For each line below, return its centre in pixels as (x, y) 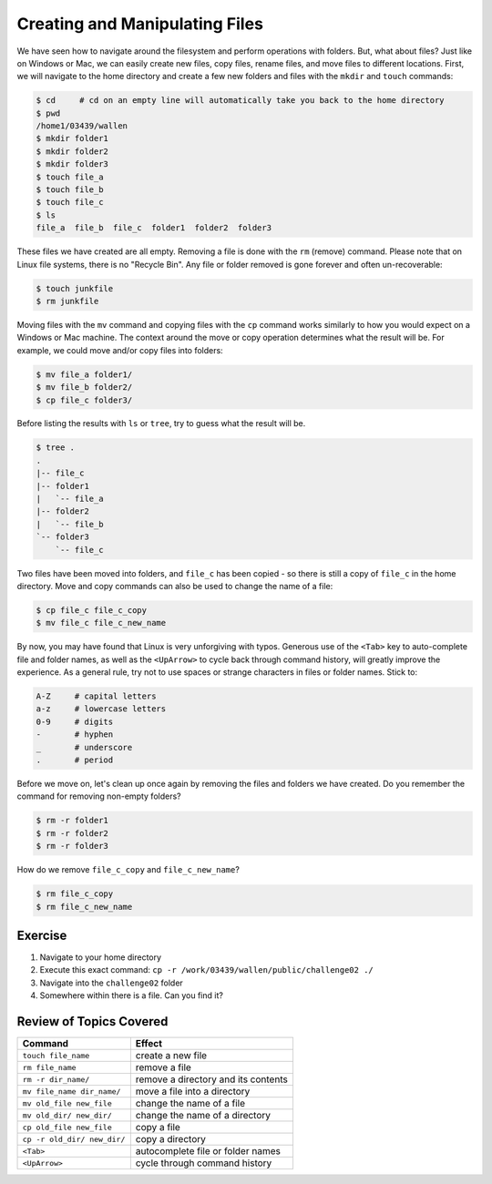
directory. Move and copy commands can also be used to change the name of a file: (175, 586)
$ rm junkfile (67, 301)
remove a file (163, 1067)
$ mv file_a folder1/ (84, 374)
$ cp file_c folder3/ (84, 400)
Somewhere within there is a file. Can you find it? (131, 995)
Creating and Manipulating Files (140, 24)
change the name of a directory (203, 1116)
